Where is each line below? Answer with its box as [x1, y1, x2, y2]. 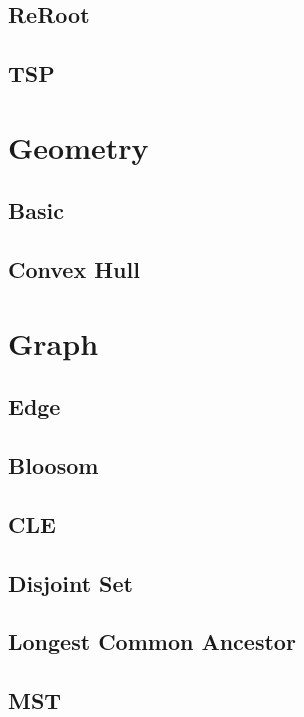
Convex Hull [8, 254, 140, 285]
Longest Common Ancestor [8, 626, 296, 657]
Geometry [8, 126, 149, 167]
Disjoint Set [8, 567, 133, 598]
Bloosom [8, 450, 99, 481]
